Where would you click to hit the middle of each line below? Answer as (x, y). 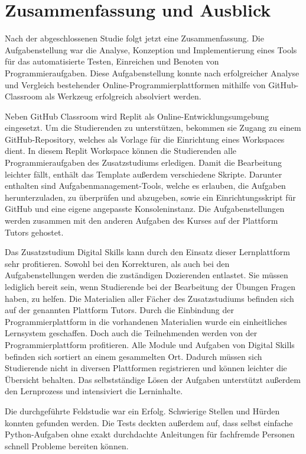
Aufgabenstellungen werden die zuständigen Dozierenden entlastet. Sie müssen (147, 275)
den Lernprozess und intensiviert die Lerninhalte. (94, 391)
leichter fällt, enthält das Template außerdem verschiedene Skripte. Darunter (144, 174)
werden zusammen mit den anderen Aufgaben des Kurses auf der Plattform (141, 220)
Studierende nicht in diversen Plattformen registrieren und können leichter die (146, 368)
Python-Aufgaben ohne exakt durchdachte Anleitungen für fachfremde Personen (150, 434)
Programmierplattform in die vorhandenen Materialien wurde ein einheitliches (146, 321)
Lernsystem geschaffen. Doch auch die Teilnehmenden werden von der (131, 333)
